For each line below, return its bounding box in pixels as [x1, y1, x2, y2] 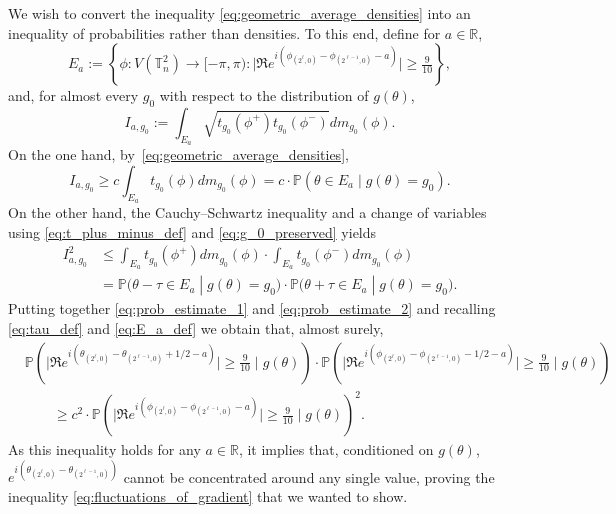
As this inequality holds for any [8, 439, 201, 460]
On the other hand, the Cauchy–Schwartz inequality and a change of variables [8, 201, 487, 222]
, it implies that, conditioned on [238, 439, 434, 460]
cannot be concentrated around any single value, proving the [123, 466, 495, 487]
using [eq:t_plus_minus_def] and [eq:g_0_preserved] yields [8, 221, 377, 242]
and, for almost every [8, 85, 139, 106]
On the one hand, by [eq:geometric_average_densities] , [8, 144, 349, 165]
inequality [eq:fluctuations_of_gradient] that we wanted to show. [8, 485, 408, 506]
